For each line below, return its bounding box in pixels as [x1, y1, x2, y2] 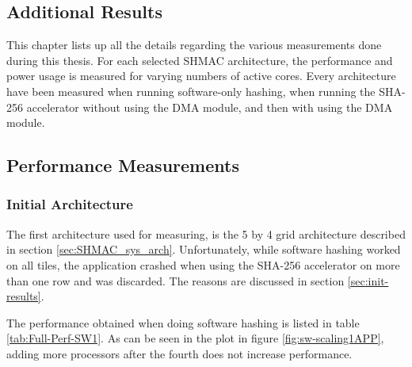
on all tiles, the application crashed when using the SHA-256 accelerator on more [6, 256, 400, 273]
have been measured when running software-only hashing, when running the [6, 82, 376, 99]
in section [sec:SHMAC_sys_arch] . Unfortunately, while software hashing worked [6, 241, 401, 258]
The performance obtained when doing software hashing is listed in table [6, 314, 360, 331]
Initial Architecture [6, 194, 133, 214]
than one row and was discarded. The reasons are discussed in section [6, 272, 345, 289]
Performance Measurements [6, 153, 239, 178]
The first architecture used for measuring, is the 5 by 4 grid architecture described [6, 225, 406, 242]
